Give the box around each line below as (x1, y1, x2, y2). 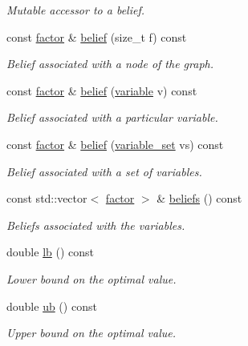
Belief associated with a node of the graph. (6, 55, 214, 72)
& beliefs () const (157, 190, 242, 207)
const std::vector (6, 190, 87, 207)
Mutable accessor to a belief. (6, 2, 144, 18)
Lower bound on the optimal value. (6, 270, 177, 287)
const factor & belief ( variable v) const (6, 82, 197, 99)
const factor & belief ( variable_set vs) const (6, 135, 224, 152)
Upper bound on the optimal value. (6, 324, 176, 341)
